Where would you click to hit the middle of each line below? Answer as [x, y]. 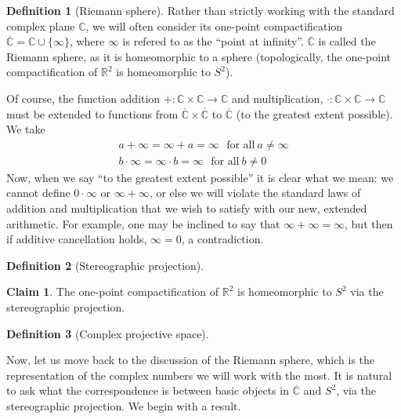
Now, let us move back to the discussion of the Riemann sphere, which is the [191, 360]
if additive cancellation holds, [77, 239]
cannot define [38, 193]
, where [87, 41]
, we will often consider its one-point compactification [214, 26]
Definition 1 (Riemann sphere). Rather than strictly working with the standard [200, 10]
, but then [369, 223]
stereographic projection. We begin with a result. [124, 405]
